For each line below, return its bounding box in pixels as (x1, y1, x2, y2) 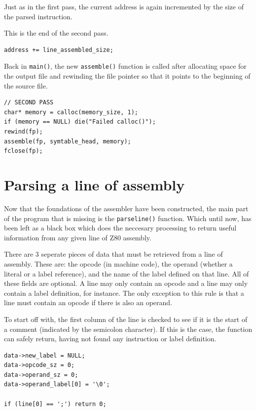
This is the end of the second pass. (4, 28, 109, 38)
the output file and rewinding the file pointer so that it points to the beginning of (4, 71, 251, 81)
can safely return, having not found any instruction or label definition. (4, 333, 217, 344)
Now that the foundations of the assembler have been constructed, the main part (4, 203, 249, 213)
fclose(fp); (4, 147, 43, 155)
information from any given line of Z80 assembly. (4, 232, 151, 242)
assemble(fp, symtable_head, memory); (4, 137, 131, 145)
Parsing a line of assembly (4, 174, 185, 194)
